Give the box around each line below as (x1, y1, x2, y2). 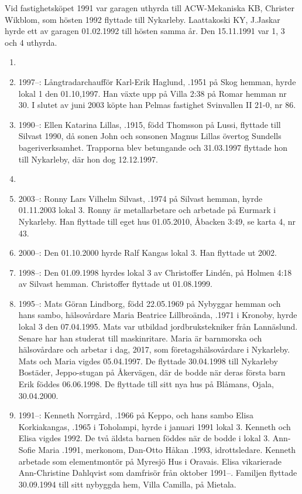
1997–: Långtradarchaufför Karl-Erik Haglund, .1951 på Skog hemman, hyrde (18, 75, 296, 87)
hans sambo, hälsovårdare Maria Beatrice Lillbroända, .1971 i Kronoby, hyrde (18, 309, 297, 321)
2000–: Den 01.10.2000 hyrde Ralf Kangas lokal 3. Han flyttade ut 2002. (18, 246, 277, 259)
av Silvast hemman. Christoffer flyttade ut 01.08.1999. (18, 278, 212, 290)
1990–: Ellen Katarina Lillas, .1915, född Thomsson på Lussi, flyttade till (18, 118, 281, 130)
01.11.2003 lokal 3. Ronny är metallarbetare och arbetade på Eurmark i (18, 204, 276, 216)
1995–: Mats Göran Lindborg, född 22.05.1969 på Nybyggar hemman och (18, 297, 281, 309)
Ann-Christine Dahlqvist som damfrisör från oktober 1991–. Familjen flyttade (18, 466, 297, 479)
